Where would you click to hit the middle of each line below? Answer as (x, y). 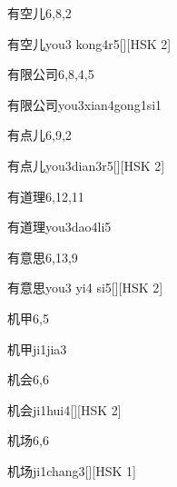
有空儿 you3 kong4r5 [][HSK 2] (89, 43)
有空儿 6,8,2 (39, 13)
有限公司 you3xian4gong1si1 (85, 104)
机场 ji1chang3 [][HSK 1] (72, 470)
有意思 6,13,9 (43, 257)
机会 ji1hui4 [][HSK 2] (64, 409)
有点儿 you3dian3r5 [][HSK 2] (86, 165)
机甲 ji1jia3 (37, 348)
